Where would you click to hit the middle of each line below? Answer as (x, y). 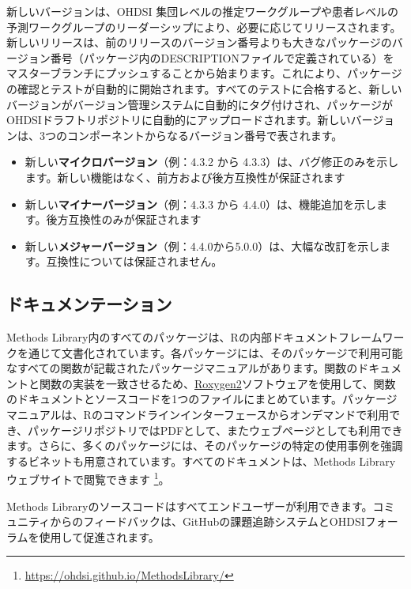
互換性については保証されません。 (134, 261)
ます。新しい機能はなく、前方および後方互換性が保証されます (185, 177)
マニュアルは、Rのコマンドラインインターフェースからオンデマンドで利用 (198, 415)
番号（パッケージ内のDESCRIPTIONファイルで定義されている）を (222, 57)
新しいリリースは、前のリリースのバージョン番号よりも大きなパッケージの (199, 42)
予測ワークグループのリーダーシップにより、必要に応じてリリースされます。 (204, 26)
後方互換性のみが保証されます (124, 219)
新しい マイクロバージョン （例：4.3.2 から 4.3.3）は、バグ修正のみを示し (212, 162)
